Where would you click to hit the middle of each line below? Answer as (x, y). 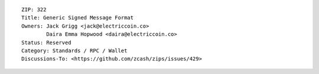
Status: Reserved (46, 42)
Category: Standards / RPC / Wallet (74, 51)
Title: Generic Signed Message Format (78, 18)
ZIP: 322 (34, 10)
